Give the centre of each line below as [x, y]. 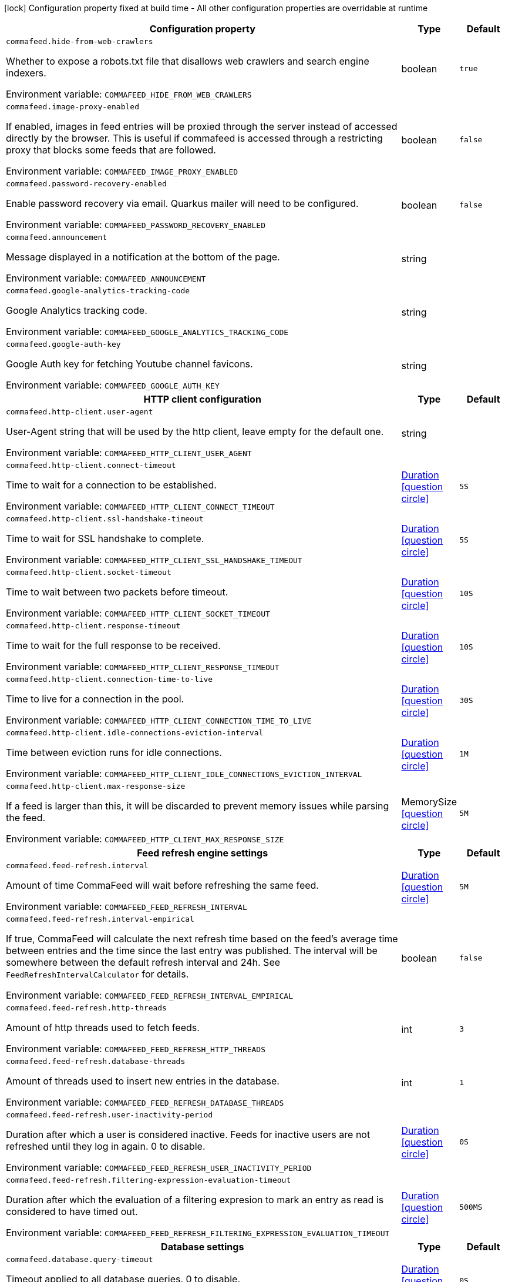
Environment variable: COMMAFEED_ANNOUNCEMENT [106, 278]
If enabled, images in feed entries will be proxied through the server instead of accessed [202, 126]
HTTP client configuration [202, 399]
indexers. [26, 73]
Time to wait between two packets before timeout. [117, 592]
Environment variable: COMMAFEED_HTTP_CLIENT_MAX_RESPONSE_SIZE [145, 839]
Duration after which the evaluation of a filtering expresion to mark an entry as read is [195, 1200]
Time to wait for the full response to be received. [113, 645]
